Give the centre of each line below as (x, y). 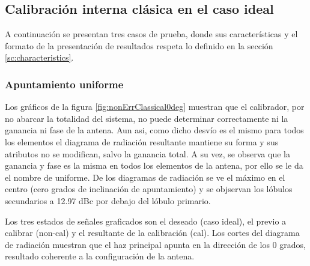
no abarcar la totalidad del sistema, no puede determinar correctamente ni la (147, 118)
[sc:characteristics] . (39, 57)
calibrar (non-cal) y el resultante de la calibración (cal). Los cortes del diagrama (152, 233)
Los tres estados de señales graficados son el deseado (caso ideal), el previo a (146, 221)
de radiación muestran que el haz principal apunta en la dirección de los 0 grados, (155, 244)
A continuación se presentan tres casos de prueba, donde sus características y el (151, 34)
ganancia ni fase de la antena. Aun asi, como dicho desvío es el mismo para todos (154, 130)
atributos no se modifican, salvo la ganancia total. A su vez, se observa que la (147, 153)
